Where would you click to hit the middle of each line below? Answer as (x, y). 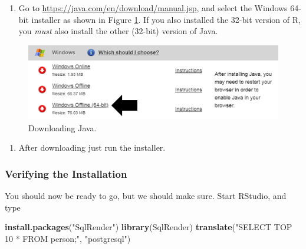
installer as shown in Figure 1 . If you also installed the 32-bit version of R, (166, 19)
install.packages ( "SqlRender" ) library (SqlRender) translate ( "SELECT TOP (149, 227)
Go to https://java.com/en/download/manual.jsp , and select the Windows (153, 8)
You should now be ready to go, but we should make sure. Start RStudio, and (146, 196)
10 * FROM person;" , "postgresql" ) (68, 238)
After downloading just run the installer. (92, 147)
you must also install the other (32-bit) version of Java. (118, 31)
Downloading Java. (62, 127)
